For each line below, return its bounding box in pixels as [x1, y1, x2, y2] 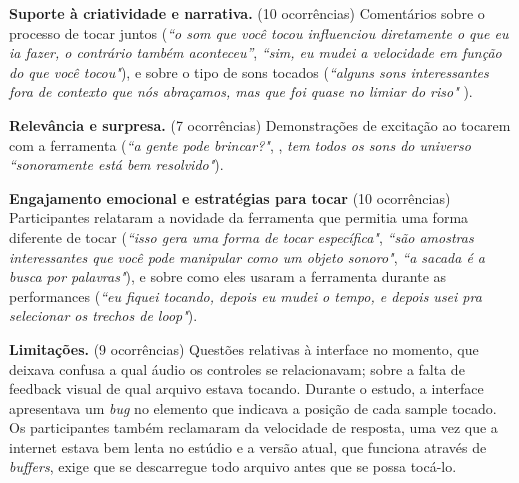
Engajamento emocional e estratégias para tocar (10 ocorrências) [9, 187, 451, 208]
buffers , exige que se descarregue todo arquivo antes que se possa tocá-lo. [9, 456, 457, 477]
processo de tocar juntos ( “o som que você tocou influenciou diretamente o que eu [9, 22, 509, 43]
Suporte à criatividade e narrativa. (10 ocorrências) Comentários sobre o [9, 3, 485, 23]
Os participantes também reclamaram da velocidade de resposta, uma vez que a [9, 417, 498, 438]
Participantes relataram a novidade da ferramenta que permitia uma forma [9, 207, 469, 228]
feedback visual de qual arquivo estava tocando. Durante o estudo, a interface [9, 378, 484, 399]
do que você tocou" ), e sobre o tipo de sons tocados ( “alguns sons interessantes [9, 61, 489, 82]
